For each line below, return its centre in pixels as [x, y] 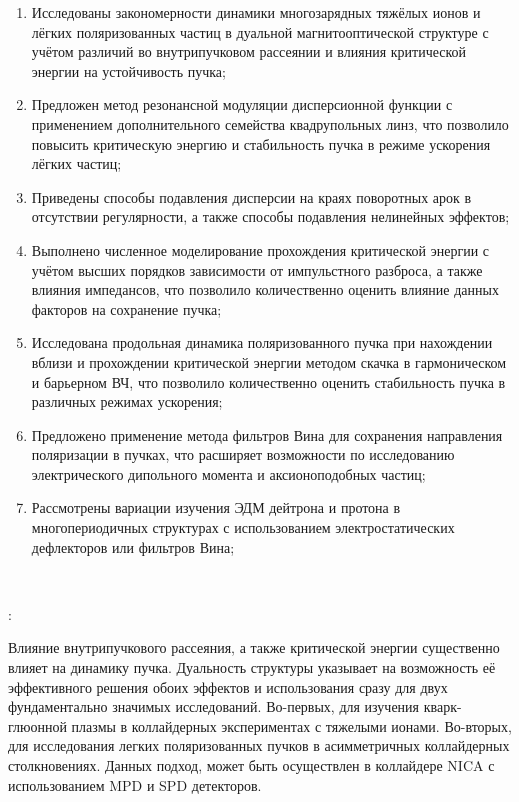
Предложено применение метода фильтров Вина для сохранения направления [267, 434]
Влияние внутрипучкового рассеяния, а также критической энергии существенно [254, 647]
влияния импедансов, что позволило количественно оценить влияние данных [265, 289]
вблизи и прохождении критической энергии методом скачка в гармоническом [269, 361]
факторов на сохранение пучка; [126, 308]
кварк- [442, 706]
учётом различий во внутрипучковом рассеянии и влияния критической [249, 51]
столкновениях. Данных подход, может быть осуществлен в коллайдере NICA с [251, 765]
